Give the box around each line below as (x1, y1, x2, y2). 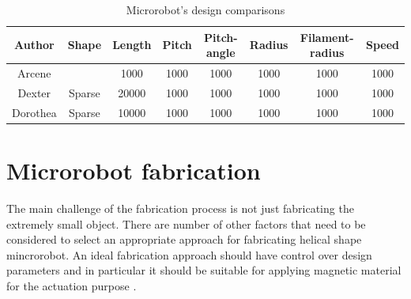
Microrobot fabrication (6, 154, 261, 186)
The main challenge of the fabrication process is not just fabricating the (6, 199, 354, 216)
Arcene (17, 65, 51, 81)
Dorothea (12, 104, 57, 120)
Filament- (300, 28, 354, 45)
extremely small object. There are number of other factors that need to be (6, 215, 366, 232)
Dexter (17, 84, 51, 100)
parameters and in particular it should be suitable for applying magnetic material (6, 262, 402, 278)
